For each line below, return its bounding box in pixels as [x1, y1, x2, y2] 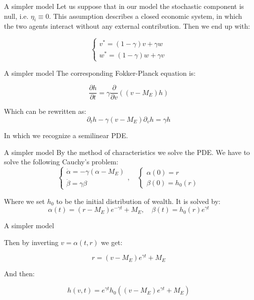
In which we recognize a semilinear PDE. [4, 130, 128, 140]
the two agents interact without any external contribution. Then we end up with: [4, 21, 250, 31]
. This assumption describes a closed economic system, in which [49, 10, 242, 21]
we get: [101, 237, 123, 247]
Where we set [4, 196, 45, 206]
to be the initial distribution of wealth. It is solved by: [56, 196, 221, 206]
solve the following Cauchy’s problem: [4, 156, 118, 167]
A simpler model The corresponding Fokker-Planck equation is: [4, 67, 196, 78]
